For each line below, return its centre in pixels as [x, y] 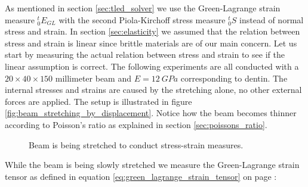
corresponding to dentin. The [234, 78]
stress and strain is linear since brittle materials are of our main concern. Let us [151, 43]
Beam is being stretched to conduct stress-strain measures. [136, 144]
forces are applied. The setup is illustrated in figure [98, 101]
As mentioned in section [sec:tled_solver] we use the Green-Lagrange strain [143, 8]
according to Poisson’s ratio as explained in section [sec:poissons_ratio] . [136, 124]
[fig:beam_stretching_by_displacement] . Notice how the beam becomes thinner [151, 113]
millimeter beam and [93, 78]
